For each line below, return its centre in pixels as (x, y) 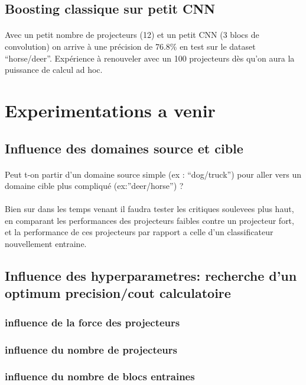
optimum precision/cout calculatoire (118, 293)
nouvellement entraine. (46, 244)
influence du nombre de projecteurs (91, 349)
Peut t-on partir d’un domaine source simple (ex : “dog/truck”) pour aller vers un (153, 174)
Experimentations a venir (110, 110)
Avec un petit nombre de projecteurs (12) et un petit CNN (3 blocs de (132, 35)
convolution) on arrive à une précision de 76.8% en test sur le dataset (130, 46)
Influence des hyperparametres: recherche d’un (151, 276)
